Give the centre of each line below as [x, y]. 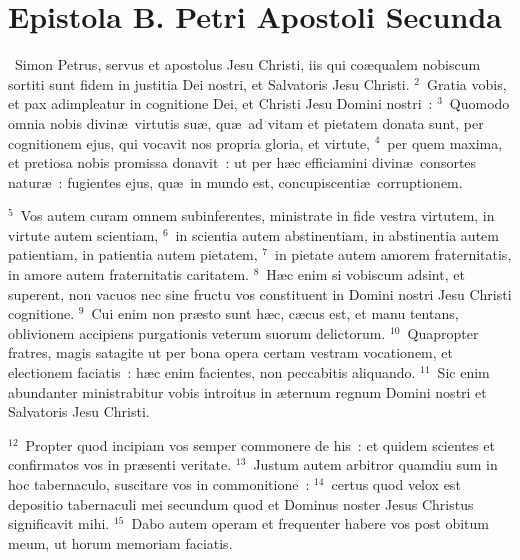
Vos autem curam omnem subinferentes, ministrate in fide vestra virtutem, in [257, 215]
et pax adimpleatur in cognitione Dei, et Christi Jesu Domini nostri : [220, 103]
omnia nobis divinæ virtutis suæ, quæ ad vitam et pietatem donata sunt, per [246, 122]
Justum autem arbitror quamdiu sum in [375, 464]
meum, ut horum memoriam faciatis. [120, 542]
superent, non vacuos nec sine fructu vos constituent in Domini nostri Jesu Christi [260, 293]
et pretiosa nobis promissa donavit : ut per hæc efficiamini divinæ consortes [242, 162]
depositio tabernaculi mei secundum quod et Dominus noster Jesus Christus [241, 503]
